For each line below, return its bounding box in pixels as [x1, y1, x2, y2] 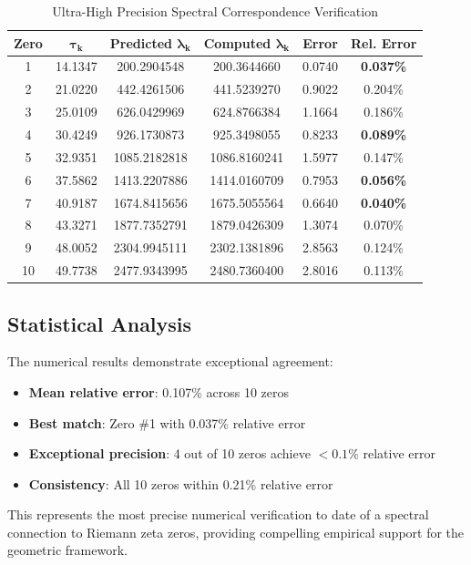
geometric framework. [7, 540, 128, 560]
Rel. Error [350, 33, 417, 52]
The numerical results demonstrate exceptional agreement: [7, 352, 333, 371]
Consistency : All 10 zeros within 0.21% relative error [28, 474, 333, 493]
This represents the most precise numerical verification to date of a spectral [7, 505, 429, 524]
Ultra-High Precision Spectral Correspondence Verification [52, 2, 378, 20]
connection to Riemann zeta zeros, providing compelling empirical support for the [7, 522, 465, 541]
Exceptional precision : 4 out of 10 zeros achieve [28, 444, 311, 463]
